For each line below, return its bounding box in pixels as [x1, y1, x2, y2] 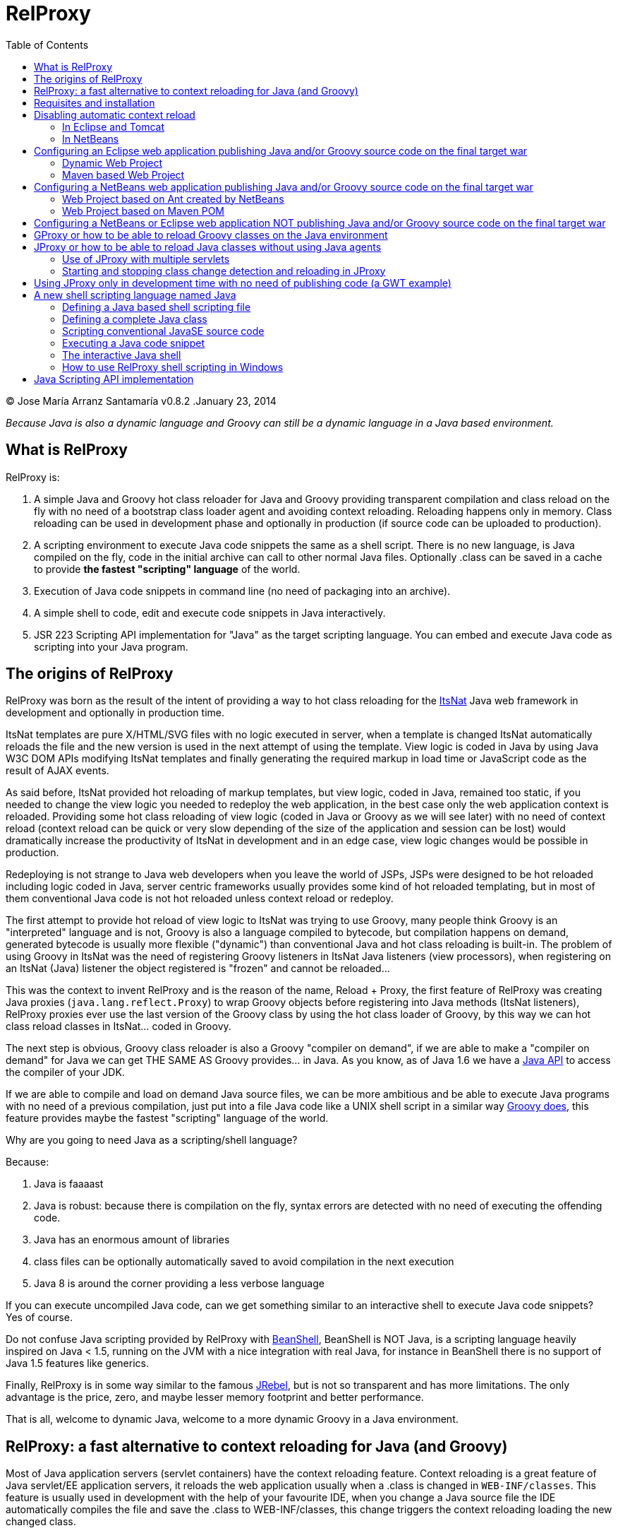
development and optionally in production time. [6, 706, 225, 719]
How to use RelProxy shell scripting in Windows [62, 360, 284, 373]
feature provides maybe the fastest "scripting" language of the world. [6, 1112, 329, 1125]
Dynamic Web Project [62, 156, 162, 169]
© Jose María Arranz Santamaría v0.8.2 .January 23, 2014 [6, 394, 277, 407]
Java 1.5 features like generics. [6, 1357, 149, 1370]
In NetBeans [62, 132, 119, 145]
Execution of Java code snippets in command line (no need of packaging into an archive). [34, 584, 451, 597]
